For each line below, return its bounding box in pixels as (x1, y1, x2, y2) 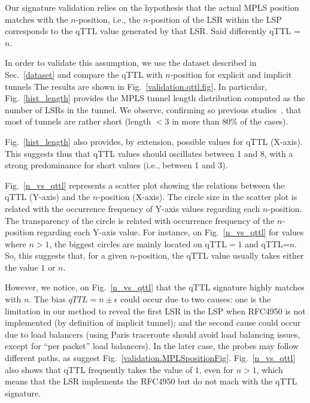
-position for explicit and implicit (170, 68, 292, 80)
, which (256, 363, 283, 375)
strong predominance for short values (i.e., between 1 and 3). (5, 159, 228, 171)
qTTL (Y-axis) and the (5, 190, 90, 203)
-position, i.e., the (75, 13, 141, 25)
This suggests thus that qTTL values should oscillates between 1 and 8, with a (5, 147, 293, 159)
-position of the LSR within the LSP (148, 13, 282, 25)
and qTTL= (245, 237, 290, 250)
